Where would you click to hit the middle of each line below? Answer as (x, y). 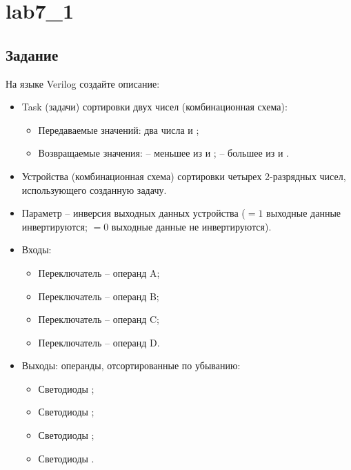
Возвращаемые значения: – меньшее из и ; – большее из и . (163, 153)
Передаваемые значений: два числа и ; (119, 129)
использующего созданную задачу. (94, 189)
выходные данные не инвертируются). (191, 226)
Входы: (37, 249)
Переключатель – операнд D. (99, 342)
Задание (32, 54)
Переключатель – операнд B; (99, 296)
